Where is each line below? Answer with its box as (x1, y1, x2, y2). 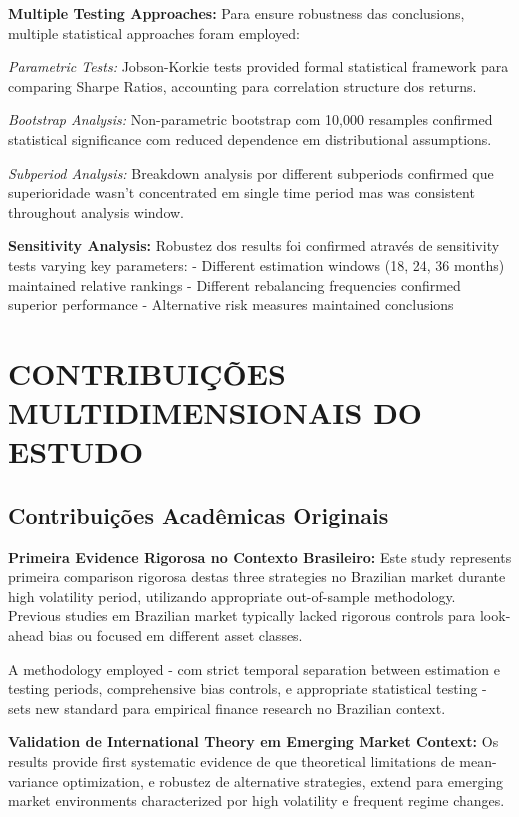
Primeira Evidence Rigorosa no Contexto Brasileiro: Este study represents (8, 546, 512, 567)
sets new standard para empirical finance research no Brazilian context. (8, 697, 446, 718)
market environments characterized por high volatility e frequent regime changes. (8, 790, 505, 811)
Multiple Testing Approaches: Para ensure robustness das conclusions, (8, 3, 465, 23)
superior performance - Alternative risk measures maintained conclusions (8, 294, 454, 315)
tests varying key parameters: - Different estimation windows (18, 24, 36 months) (8, 254, 505, 275)
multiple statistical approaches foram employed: (8, 22, 300, 43)
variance (8, 770, 59, 791)
